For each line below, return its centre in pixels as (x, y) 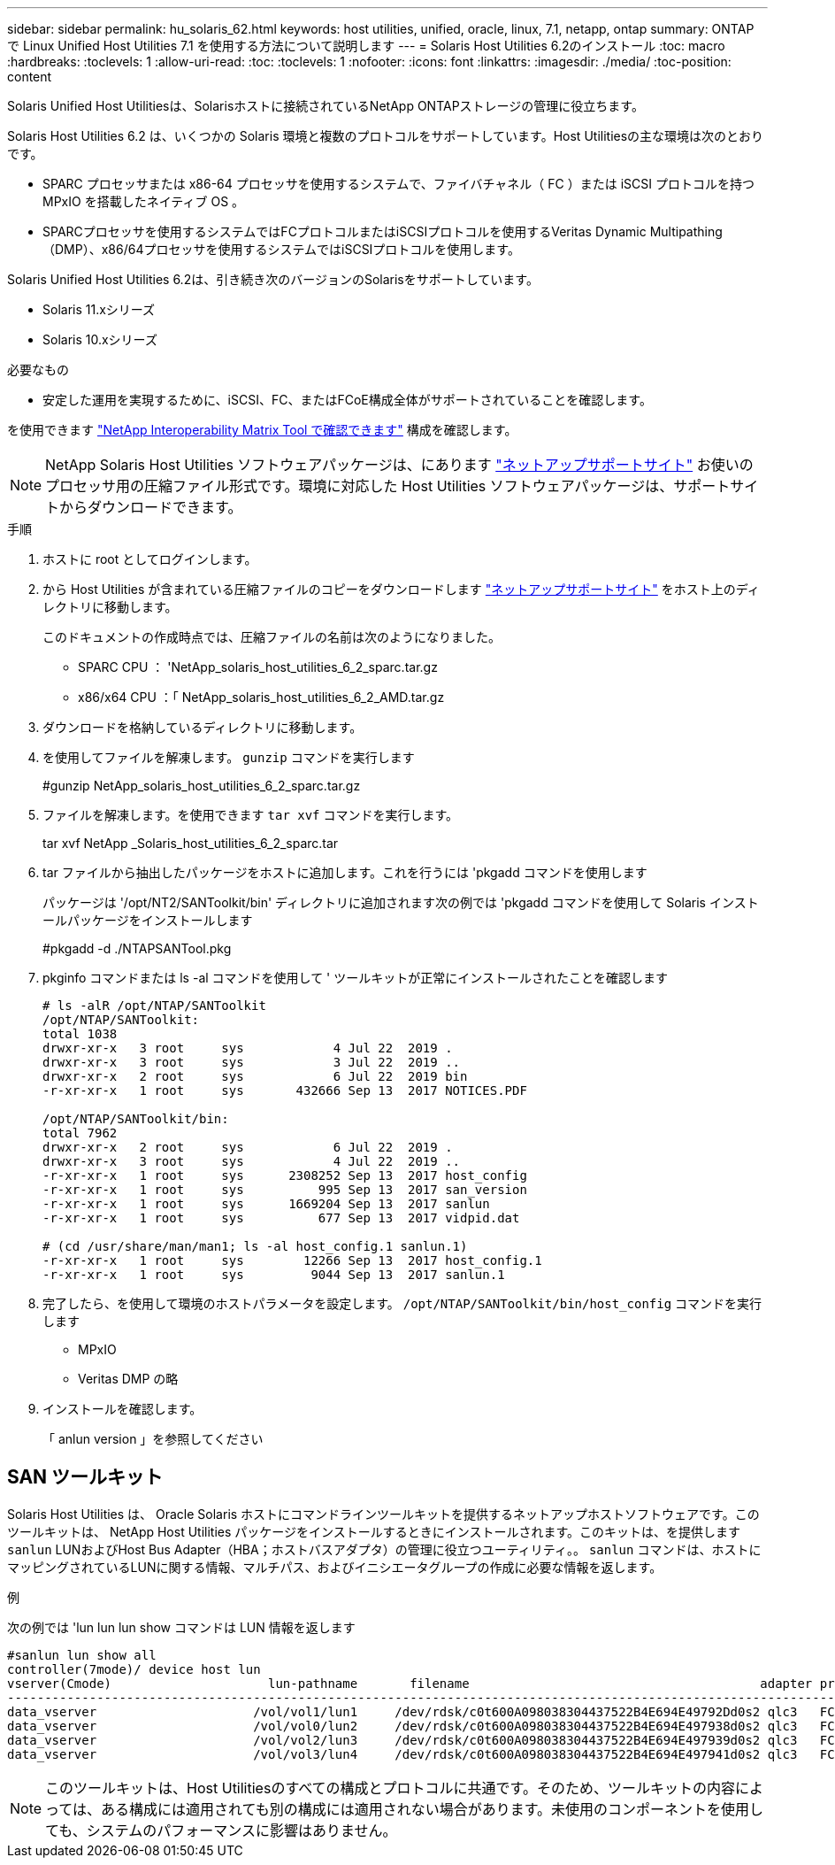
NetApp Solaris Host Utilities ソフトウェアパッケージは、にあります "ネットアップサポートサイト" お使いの (399, 465)
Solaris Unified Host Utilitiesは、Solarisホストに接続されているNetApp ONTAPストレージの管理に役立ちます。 (326, 106)
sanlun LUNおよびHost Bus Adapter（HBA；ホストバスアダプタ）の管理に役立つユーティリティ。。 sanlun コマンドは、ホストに (384, 1549)
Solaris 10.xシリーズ (100, 339)
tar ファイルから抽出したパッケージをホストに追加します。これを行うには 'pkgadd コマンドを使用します (345, 872)
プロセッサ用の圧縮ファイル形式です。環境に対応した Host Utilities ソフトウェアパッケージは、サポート (388, 486)
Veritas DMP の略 (128, 1379)
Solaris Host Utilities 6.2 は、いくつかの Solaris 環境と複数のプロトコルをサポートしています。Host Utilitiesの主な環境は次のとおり (386, 136)
